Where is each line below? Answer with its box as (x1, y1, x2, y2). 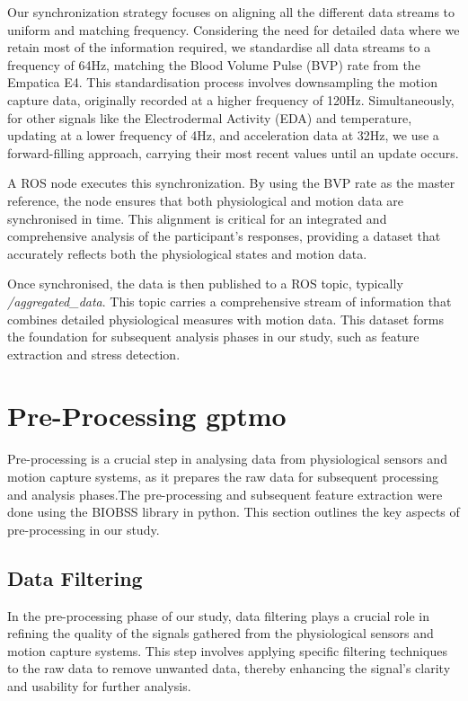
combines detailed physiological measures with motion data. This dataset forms (7, 309, 444, 328)
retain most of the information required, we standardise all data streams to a (7, 38, 431, 57)
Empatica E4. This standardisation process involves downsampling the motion (7, 73, 437, 92)
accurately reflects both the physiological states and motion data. (7, 244, 367, 262)
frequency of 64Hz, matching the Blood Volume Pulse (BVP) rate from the (7, 55, 420, 74)
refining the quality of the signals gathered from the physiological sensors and (7, 624, 434, 643)
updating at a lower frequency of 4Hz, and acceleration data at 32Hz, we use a (7, 126, 439, 145)
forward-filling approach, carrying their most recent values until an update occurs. (7, 143, 459, 162)
